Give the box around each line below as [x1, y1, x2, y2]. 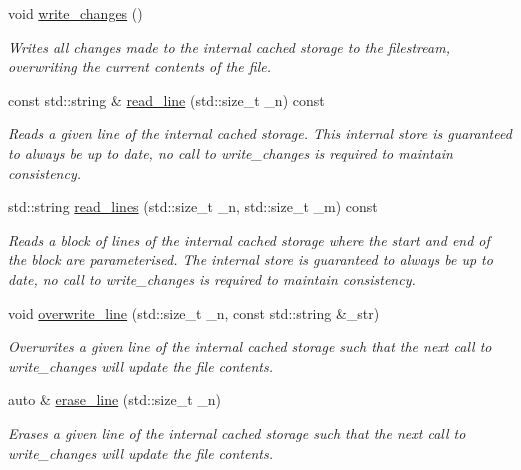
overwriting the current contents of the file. [8, 56, 271, 77]
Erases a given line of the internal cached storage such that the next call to [8, 422, 466, 443]
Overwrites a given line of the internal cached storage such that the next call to [8, 336, 492, 357]
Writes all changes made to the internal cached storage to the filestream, [8, 36, 450, 57]
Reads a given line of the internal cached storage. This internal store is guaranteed [8, 123, 512, 144]
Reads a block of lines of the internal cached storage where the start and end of [8, 229, 490, 250]
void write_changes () [8, 3, 143, 23]
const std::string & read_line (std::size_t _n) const [8, 89, 325, 110]
